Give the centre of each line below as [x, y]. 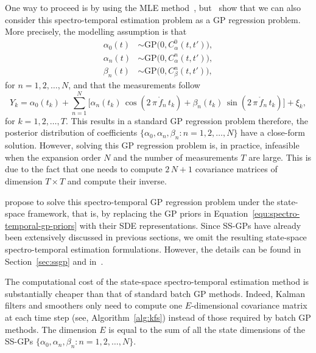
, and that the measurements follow [134, 85]
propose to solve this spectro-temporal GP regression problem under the [140, 201]
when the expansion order [53, 157]
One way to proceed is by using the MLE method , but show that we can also [153, 7]
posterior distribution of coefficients [71, 132]
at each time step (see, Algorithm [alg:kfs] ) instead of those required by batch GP [158, 317]
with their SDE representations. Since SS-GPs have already [190, 225]
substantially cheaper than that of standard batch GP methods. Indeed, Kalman [155, 293]
